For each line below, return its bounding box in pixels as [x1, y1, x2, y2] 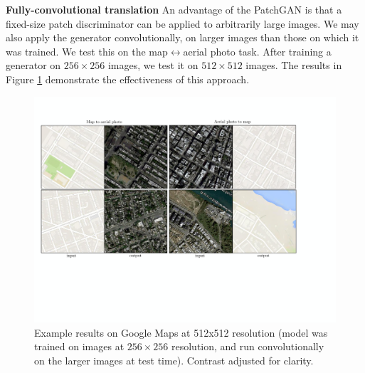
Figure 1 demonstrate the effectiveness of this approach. [6, 71, 250, 86]
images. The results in [245, 58, 342, 73]
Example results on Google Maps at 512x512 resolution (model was [34, 325, 328, 340]
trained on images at [34, 339, 125, 354]
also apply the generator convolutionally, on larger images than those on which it [6, 30, 359, 45]
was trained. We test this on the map [6, 43, 168, 58]
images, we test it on [107, 58, 199, 73]
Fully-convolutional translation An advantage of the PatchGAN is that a [6, 2, 342, 16]
